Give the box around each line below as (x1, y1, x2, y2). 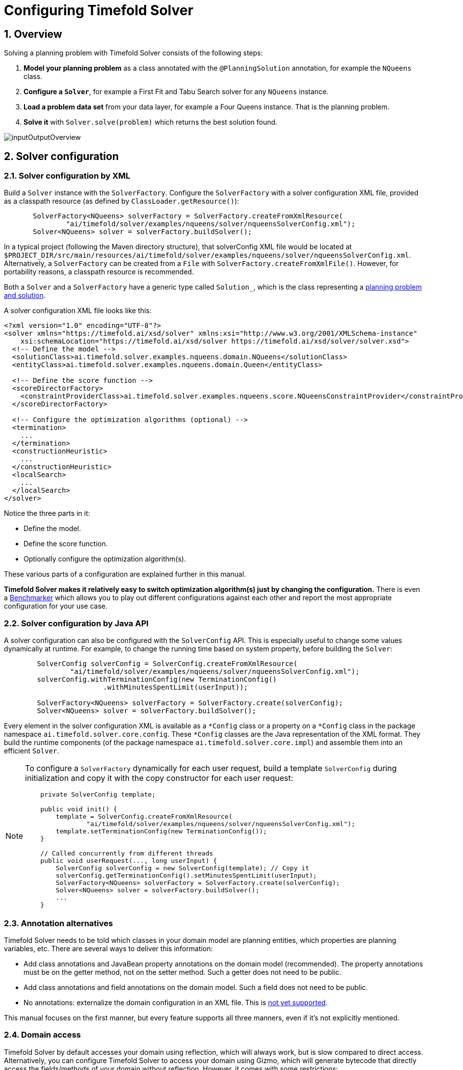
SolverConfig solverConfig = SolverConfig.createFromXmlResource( (37, 660, 298, 668)
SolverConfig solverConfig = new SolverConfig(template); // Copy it (55, 864, 309, 872)
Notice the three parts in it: (4, 509, 90, 518)
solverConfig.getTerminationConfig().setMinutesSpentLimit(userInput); (55, 872, 317, 880)
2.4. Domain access (4, 1030, 81, 1040)
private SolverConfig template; (40, 791, 156, 799)
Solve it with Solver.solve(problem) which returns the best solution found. (24, 118, 278, 127)
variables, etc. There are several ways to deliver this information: (4, 944, 213, 953)
